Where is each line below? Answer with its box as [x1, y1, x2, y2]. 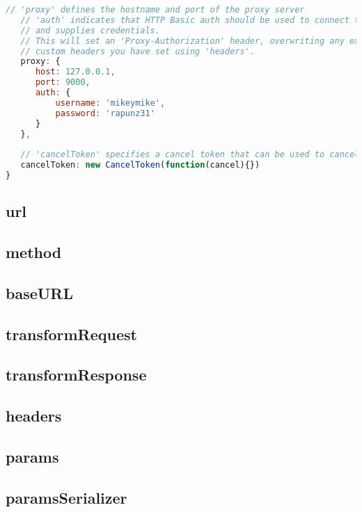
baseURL [6, 282, 73, 303]
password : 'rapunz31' [55, 108, 155, 118]
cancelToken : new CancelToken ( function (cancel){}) [20, 160, 260, 170]
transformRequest [6, 323, 137, 344]
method [6, 241, 62, 263]
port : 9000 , [35, 77, 90, 88]
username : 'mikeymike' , [55, 97, 166, 108]
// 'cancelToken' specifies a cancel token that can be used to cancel [20, 150, 360, 160]
